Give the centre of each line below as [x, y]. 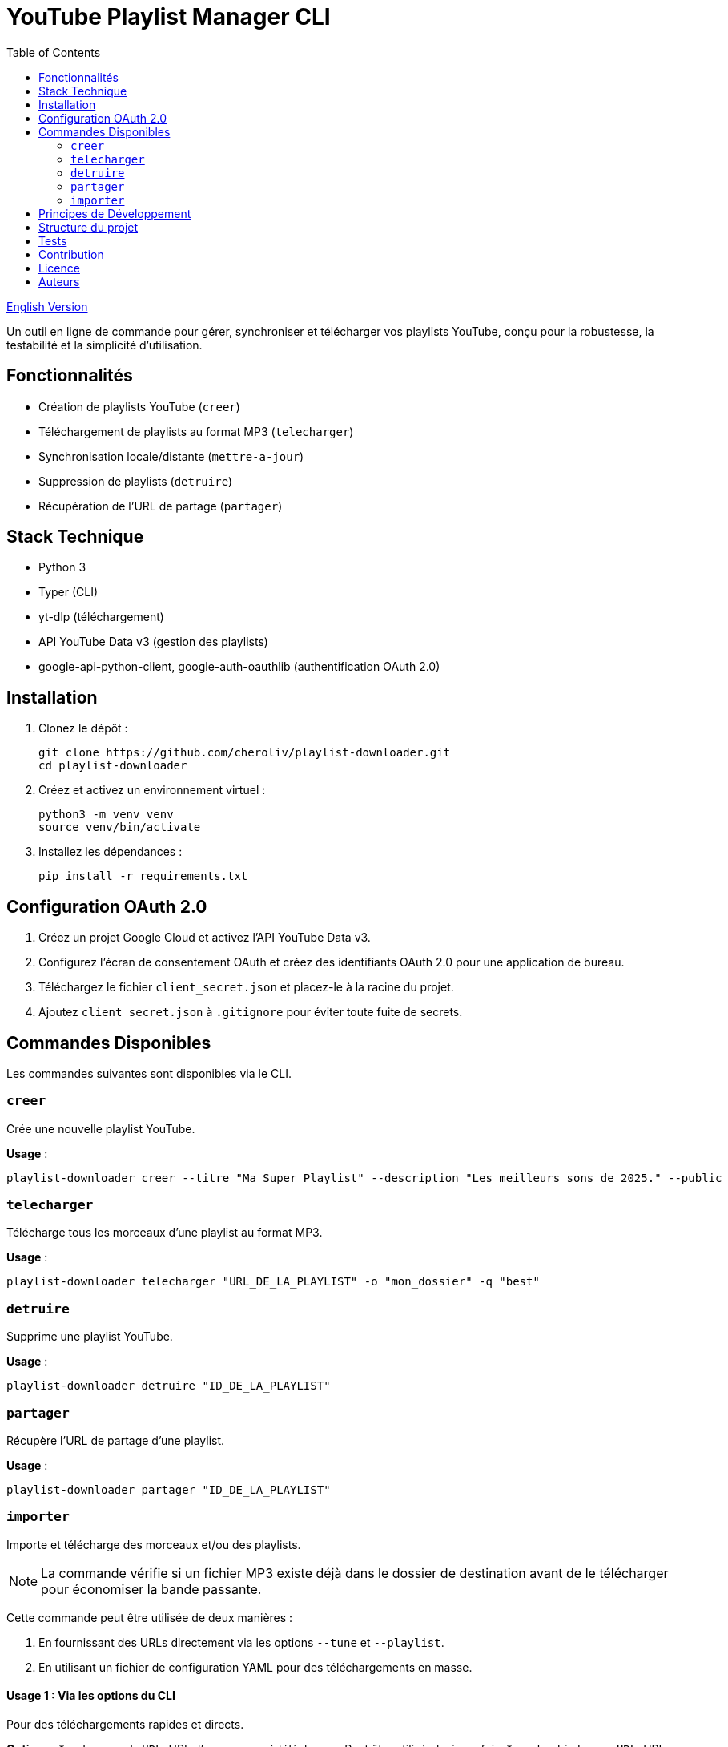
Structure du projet [88, 227]
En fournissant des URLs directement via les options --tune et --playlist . [241, 1642]
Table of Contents [54, 52]
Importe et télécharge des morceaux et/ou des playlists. [154, 1544]
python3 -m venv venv [106, 815]
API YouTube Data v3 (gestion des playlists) [153, 642]
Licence [59, 268]
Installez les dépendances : [111, 852]
